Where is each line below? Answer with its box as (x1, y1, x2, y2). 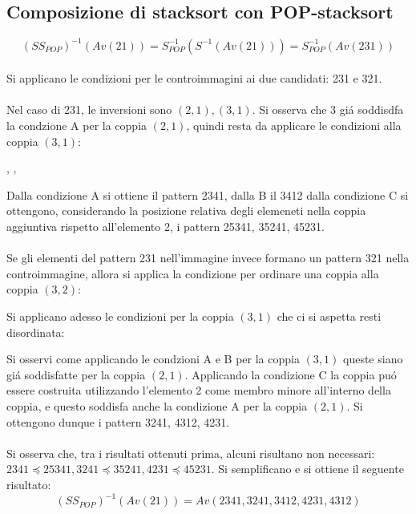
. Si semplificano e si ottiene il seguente (211, 460, 404, 477)
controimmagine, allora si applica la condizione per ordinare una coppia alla (6, 265, 379, 281)
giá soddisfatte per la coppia (6, 366, 146, 382)
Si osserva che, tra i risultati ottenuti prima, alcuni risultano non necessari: (6, 444, 375, 461)
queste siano (342, 350, 403, 367)
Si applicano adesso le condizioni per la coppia (6, 308, 234, 325)
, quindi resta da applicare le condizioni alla (186, 117, 402, 134)
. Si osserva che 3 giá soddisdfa (252, 101, 404, 118)
